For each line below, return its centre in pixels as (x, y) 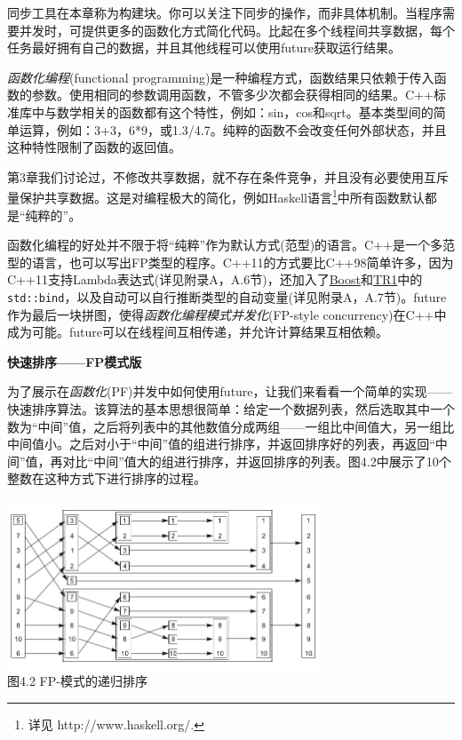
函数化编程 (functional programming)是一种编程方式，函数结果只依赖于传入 (221, 77)
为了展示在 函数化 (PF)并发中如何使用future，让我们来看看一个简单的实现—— (230, 391)
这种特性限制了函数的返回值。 (94, 147)
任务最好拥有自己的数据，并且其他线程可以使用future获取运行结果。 (204, 48)
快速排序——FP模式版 (75, 361)
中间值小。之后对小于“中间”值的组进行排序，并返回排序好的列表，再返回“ (221, 444)
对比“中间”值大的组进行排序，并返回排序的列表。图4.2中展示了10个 (257, 461)
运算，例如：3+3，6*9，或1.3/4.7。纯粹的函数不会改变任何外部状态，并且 (233, 129)
